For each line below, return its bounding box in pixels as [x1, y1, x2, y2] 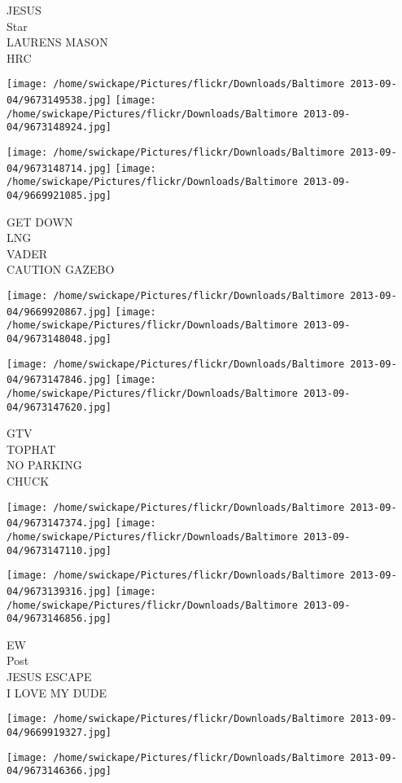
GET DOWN [7, 213, 73, 230]
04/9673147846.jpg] [7, 374, 111, 386]
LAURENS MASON [7, 33, 108, 51]
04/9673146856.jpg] [7, 613, 111, 625]
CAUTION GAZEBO [7, 261, 115, 278]
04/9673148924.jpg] [7, 121, 111, 134]
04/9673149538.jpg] [7, 95, 111, 107]
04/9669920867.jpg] [7, 306, 111, 318]
